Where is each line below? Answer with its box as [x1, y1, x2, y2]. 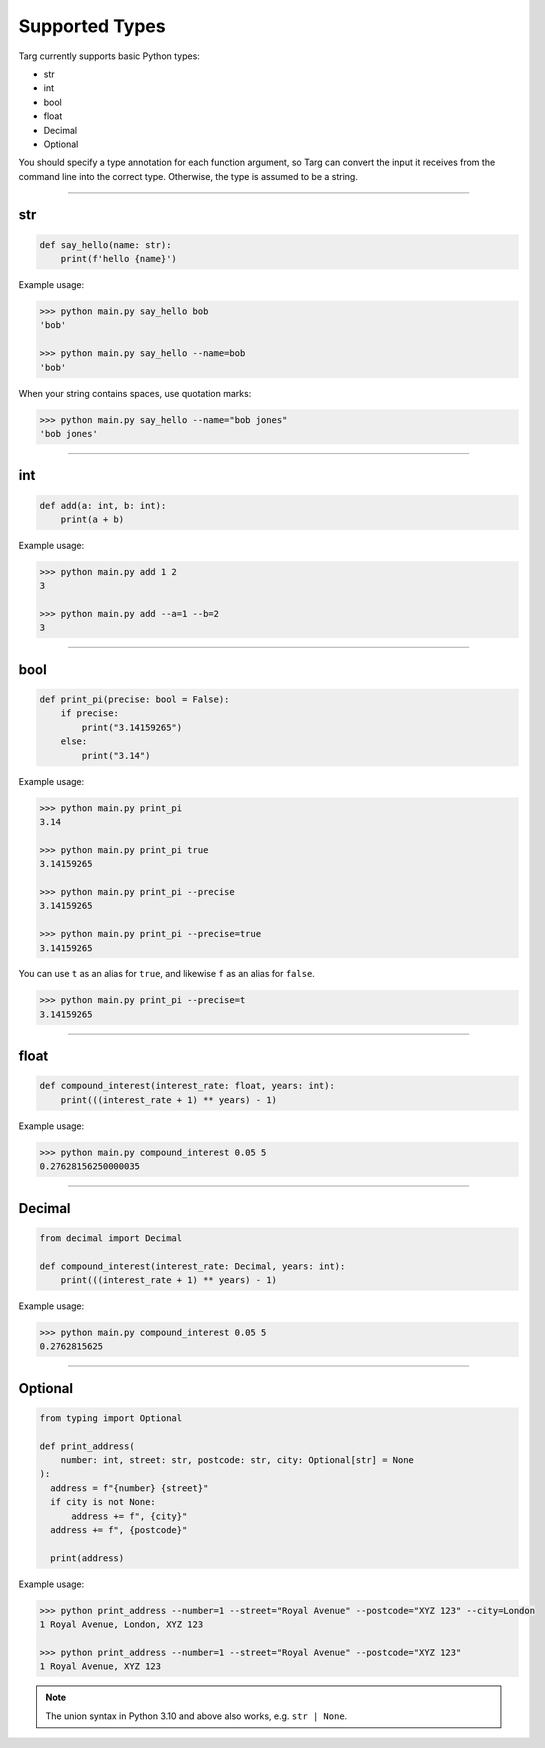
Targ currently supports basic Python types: [18, 50, 200, 62]
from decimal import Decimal [39, 1232, 183, 1244]
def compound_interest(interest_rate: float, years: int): [39, 1080, 335, 1092]
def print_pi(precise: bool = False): [39, 694, 230, 705]
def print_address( [39, 1440, 135, 1452]
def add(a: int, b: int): [39, 500, 167, 511]
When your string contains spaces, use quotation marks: [18, 387, 252, 399]
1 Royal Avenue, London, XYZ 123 [39, 1619, 204, 1630]
